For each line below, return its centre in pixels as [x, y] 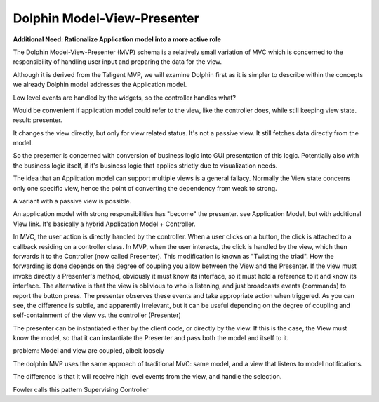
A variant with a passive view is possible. [72, 201]
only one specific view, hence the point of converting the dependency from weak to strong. [145, 188]
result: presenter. [38, 120]
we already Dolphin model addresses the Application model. [100, 85]
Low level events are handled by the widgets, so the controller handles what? [125, 98]
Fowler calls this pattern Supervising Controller [81, 389]
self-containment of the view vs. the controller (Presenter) [97, 315]
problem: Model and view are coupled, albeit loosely [88, 351]
